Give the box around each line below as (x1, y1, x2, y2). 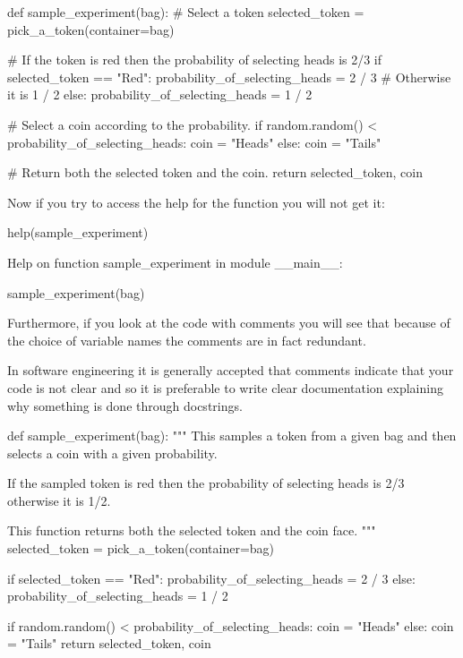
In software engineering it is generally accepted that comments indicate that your (7, 361, 454, 380)
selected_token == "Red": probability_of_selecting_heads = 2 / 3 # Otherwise (7, 67, 451, 86)
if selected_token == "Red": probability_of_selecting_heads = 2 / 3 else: (7, 568, 416, 587)
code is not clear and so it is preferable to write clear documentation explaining (7, 378, 443, 397)
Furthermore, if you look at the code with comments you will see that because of (7, 313, 450, 332)
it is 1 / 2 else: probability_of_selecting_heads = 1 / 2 (7, 85, 313, 104)
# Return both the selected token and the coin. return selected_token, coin (7, 163, 424, 182)
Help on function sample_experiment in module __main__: (7, 252, 343, 271)
